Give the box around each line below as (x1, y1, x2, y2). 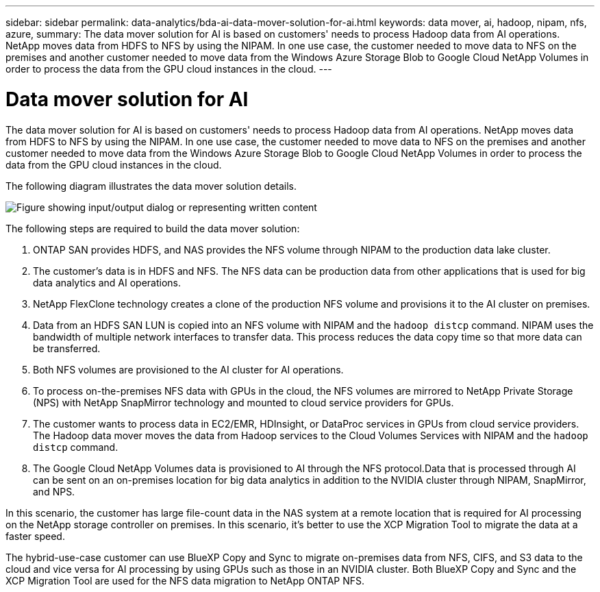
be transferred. (33, 342, 101, 354)
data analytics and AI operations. (33, 276, 182, 288)
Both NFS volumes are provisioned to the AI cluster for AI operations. (33, 363, 344, 375)
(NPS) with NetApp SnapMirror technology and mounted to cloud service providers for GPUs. (33, 396, 454, 408)
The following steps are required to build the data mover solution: (5, 222, 300, 234)
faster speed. (5, 530, 65, 542)
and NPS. (33, 485, 75, 497)
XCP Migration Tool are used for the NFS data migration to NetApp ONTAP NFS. (5, 574, 365, 587)
